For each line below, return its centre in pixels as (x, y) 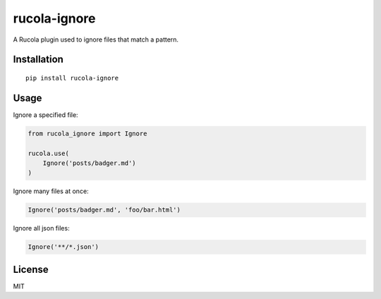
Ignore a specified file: (46, 115)
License (31, 269)
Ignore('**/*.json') (63, 247)
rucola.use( (49, 153)
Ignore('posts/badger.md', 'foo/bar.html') (104, 210)
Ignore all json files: (41, 228)
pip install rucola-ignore (72, 78)
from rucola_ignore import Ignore (87, 133)
